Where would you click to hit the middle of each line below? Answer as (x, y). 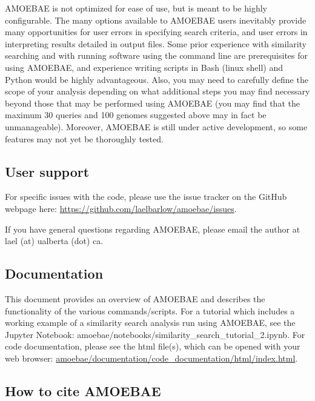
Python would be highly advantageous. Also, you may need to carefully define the (157, 79)
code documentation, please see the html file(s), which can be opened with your (153, 346)
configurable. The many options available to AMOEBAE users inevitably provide (156, 20)
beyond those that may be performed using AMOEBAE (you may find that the (152, 103)
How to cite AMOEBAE (83, 390)
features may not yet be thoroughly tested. (84, 138)
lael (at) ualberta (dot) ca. (54, 241)
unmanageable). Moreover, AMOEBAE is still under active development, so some (156, 126)
